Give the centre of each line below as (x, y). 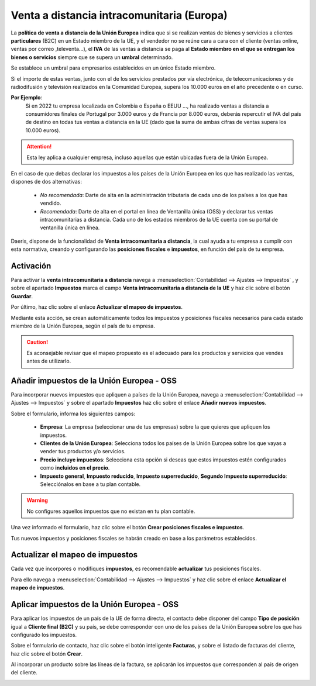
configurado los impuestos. (44, 635)
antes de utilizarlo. (49, 361)
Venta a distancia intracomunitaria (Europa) (119, 15)
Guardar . (22, 296)
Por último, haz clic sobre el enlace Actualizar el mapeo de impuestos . (97, 307)
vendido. (51, 203)
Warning (37, 501)
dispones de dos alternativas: (46, 182)
